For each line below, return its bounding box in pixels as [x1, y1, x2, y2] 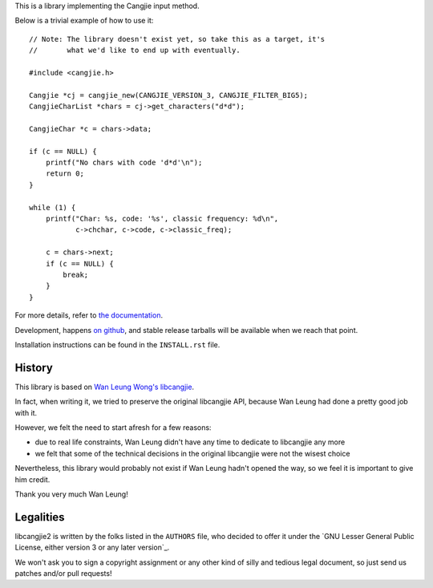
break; [63, 270, 89, 279]
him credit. [14, 474, 51, 485]
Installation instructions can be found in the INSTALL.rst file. [14, 339, 221, 349]
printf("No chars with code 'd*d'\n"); [45, 158, 203, 168]
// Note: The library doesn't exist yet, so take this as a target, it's [29, 34, 326, 43]
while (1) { [29, 203, 76, 212]
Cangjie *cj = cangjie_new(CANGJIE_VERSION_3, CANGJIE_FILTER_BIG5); [29, 91, 309, 99]
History [14, 361, 54, 375]
